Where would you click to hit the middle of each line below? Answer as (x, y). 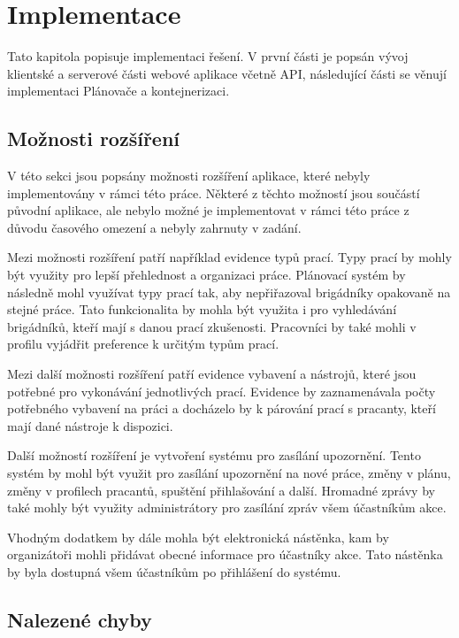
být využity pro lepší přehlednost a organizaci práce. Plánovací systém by (207, 275)
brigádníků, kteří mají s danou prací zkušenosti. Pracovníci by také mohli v (212, 326)
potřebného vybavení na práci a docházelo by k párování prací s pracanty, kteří (222, 408)
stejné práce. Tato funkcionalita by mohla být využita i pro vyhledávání (202, 309)
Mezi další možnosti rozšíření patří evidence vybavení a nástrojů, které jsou (212, 374)
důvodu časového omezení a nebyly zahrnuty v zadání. (154, 227)
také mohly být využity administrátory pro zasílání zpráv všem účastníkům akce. (227, 507)
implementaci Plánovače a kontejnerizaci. (119, 91)
